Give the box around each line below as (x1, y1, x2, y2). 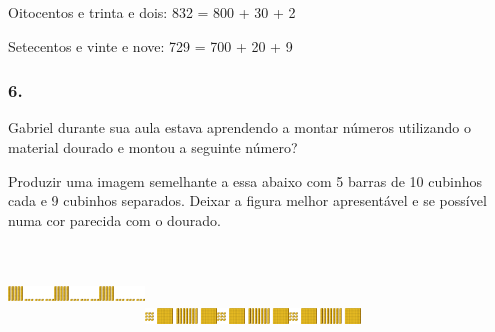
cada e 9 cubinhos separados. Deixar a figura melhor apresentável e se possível (8, 190, 487, 211)
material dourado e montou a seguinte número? (8, 137, 298, 157)
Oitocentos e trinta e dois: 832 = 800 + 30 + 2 (8, 2, 296, 22)
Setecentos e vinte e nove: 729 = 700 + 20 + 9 (8, 35, 293, 56)
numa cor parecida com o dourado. (8, 209, 221, 230)
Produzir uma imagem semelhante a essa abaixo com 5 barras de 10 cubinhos (8, 170, 482, 191)
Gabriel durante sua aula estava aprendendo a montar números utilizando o (8, 117, 471, 138)
